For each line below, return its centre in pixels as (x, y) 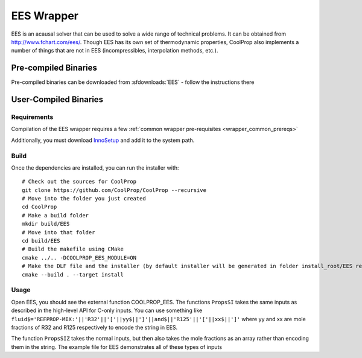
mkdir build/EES (46, 224)
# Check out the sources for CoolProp (79, 182)
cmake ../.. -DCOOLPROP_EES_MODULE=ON (79, 257)
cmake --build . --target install (73, 274)
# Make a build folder (56, 215)
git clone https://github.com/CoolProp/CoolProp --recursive (114, 190)
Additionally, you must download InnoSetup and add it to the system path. (103, 140)
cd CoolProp (40, 207)
